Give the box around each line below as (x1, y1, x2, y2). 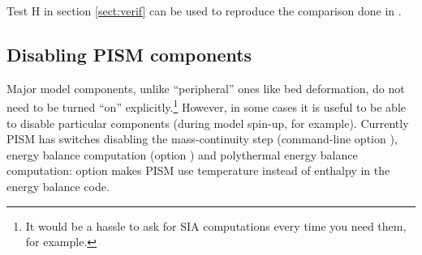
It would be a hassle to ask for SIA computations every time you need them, (25, 217, 407, 234)
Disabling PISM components (6, 41, 252, 66)
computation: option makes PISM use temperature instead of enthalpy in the (6, 162, 390, 179)
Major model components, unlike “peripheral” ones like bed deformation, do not (6, 79, 405, 96)
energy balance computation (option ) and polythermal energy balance (6, 146, 358, 163)
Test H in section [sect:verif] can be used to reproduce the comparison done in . (6, 2, 402, 19)
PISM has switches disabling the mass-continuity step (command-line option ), (6, 130, 398, 147)
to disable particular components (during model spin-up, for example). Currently (6, 114, 409, 131)
